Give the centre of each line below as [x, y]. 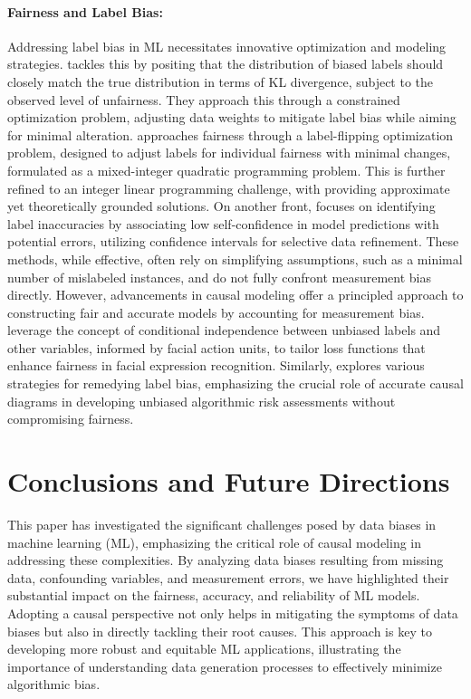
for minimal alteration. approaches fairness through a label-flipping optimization [231, 134]
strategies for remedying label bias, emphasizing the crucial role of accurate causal [235, 383]
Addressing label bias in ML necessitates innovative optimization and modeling [227, 46]
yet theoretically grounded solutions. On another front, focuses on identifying [221, 206]
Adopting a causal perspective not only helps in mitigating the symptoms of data [233, 613]
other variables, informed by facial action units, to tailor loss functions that [216, 347]
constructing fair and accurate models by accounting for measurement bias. [216, 312]
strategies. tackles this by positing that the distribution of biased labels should [226, 64]
